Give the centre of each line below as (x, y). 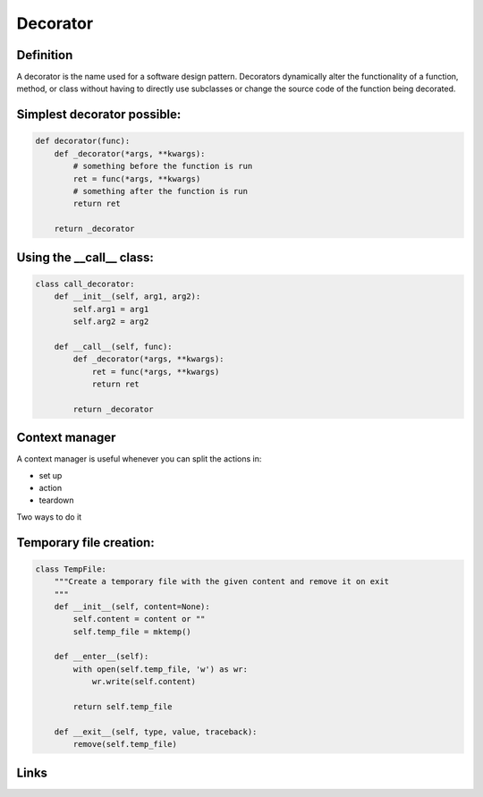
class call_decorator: (85, 284)
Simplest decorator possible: (99, 115)
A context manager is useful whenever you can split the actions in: (139, 459)
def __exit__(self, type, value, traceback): (156, 732)
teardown (57, 500)
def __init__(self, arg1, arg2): (127, 297)
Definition (45, 55)
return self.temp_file (123, 707)
